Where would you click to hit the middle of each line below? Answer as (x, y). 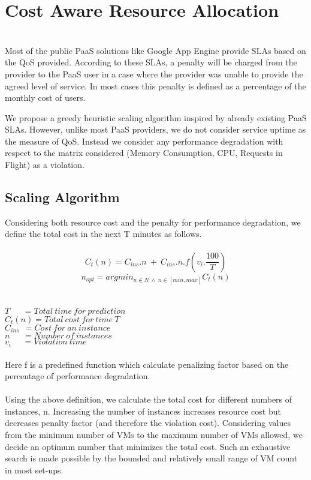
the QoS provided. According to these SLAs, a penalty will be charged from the (151, 62)
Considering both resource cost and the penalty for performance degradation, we (153, 222)
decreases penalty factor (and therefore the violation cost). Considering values (148, 423)
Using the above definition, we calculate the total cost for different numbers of (149, 399)
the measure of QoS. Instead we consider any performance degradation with (144, 141)
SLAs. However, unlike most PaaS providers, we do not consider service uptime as (155, 129)
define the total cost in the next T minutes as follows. (103, 234)
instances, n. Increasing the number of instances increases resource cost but (143, 411)
